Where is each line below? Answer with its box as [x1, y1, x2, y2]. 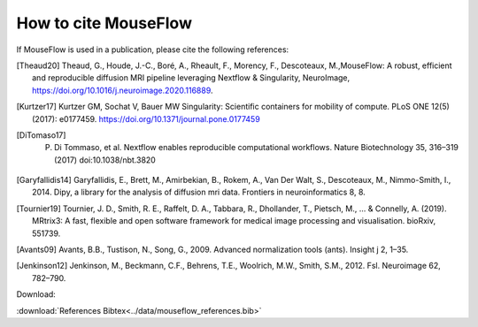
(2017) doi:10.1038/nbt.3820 [54, 155, 157, 165]
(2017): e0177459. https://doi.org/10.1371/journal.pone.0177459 [32, 113, 260, 124]
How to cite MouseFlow [16, 13, 192, 33]
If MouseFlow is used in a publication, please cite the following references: [16, 44, 289, 55]
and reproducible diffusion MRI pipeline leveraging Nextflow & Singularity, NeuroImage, [32, 72, 351, 83]
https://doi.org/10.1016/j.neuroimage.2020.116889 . [32, 85, 213, 95]
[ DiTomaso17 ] [16, 129, 66, 141]
